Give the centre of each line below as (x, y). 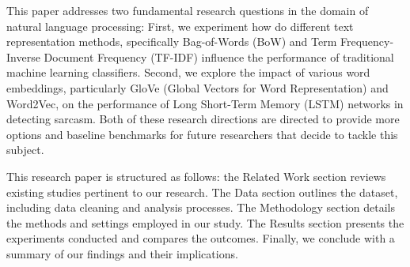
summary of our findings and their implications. (122, 253)
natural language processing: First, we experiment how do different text (180, 26)
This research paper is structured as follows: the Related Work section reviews (196, 176)
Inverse (23, 56)
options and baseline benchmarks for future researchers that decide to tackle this (202, 134)
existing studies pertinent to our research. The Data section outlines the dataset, (202, 192)
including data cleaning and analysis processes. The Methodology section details (201, 207)
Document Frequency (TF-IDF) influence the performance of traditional (219, 56)
